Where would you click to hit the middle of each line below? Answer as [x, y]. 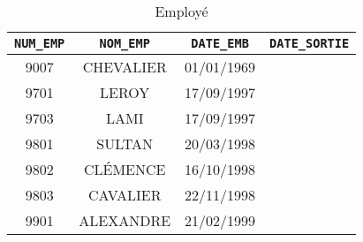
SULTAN [125, 144]
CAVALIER [125, 195]
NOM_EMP [125, 43]
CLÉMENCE [125, 169]
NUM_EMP [40, 43]
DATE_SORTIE [310, 43]
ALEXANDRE [125, 220]
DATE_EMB [220, 43]
